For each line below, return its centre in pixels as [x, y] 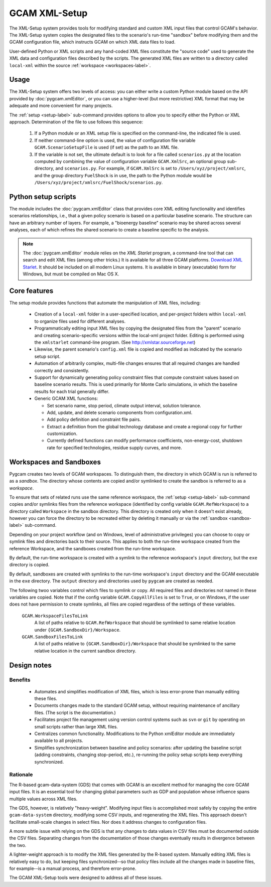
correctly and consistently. [62, 370]
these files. [46, 699]
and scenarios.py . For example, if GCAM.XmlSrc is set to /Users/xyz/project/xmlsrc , [151, 169]
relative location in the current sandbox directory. [85, 651]
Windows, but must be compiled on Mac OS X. [71, 274]
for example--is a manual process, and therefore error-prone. [73, 868]
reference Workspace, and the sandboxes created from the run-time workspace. [93, 548]
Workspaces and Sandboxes [55, 462]
